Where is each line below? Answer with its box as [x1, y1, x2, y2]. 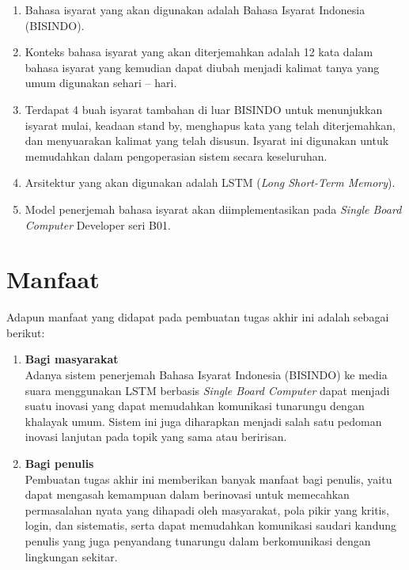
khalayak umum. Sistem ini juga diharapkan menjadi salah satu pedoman [25, 412, 382, 429]
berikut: [6, 324, 45, 340]
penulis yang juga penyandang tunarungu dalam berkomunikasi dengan [25, 532, 371, 549]
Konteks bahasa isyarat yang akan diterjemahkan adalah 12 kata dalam [25, 44, 373, 60]
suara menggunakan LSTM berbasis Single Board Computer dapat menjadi [25, 382, 390, 398]
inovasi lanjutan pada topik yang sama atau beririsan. [25, 428, 287, 445]
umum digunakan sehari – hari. [25, 74, 177, 91]
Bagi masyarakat [25, 351, 119, 367]
